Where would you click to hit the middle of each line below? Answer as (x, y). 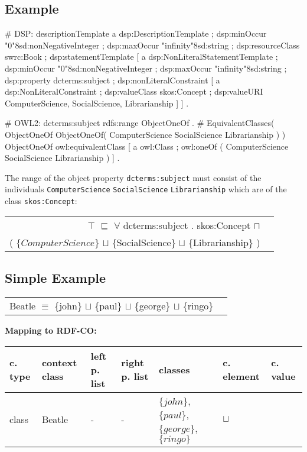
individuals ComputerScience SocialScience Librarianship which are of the (146, 189)
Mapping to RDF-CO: (51, 330)
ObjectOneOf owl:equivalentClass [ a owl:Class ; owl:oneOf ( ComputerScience (147, 146)
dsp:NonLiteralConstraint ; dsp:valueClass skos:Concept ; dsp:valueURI (134, 91)
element (241, 376)
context (59, 362)
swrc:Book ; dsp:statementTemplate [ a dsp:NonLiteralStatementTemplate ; (141, 56)
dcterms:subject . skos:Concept (187, 225)
